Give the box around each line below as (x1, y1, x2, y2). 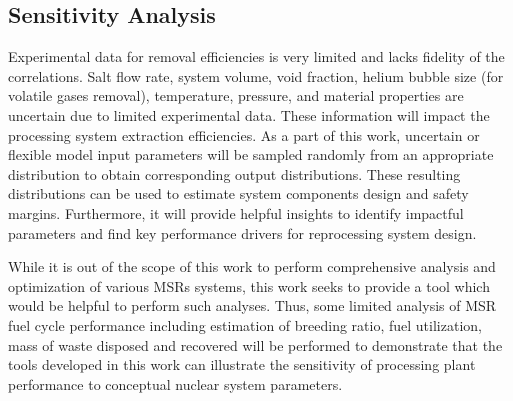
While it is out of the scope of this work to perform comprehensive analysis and (8, 256, 496, 277)
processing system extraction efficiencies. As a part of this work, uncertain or (8, 124, 480, 145)
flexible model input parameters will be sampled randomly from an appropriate (8, 144, 494, 165)
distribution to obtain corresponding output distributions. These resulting (8, 163, 461, 184)
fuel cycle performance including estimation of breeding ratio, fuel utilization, (8, 314, 482, 335)
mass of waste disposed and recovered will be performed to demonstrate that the (8, 334, 503, 355)
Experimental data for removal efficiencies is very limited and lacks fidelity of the (8, 46, 505, 67)
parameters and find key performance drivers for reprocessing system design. (8, 222, 477, 243)
